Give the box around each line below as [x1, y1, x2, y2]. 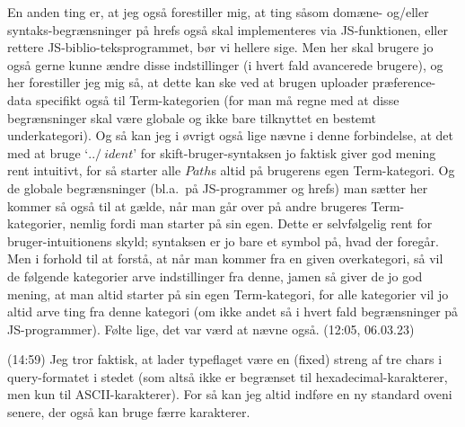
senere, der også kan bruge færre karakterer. [7, 403, 250, 422]
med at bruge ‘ [7, 143, 89, 162]
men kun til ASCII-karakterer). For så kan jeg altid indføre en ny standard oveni [7, 385, 452, 404]
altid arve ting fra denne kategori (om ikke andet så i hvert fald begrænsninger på [7, 302, 459, 321]
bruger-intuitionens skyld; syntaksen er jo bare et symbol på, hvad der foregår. [7, 231, 439, 250]
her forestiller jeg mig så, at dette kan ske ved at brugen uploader [7, 73, 369, 92]
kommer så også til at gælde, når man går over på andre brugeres [7, 196, 367, 215]
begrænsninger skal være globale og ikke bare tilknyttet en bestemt [7, 108, 377, 127]
